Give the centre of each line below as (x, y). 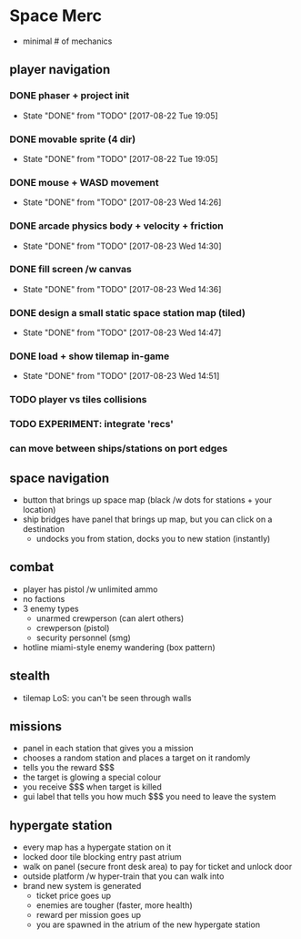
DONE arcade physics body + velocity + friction (117, 226)
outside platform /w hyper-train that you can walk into (123, 876)
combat (32, 567)
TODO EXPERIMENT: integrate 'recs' (92, 424)
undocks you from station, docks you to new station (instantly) (153, 538)
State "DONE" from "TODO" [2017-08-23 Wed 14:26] (122, 202)
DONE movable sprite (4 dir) (73, 139)
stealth (30, 676)
